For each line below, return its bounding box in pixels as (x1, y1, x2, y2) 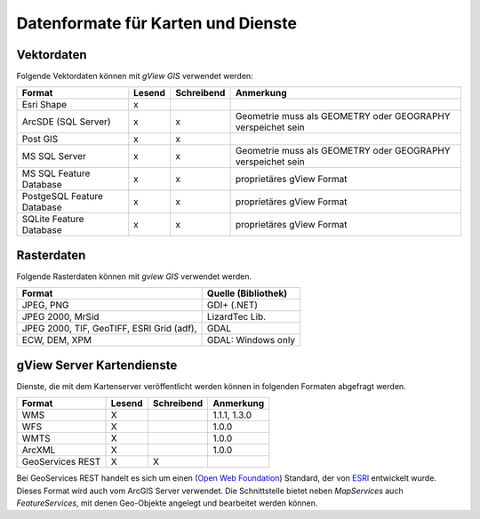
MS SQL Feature (21, 167, 91, 180)
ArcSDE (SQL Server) (21, 116, 111, 128)
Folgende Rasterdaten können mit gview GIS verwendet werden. (16, 271, 252, 282)
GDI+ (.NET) (206, 299, 258, 311)
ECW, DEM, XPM (21, 334, 92, 347)
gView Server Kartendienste (16, 357, 178, 372)
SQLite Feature (21, 213, 84, 226)
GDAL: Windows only (206, 334, 296, 347)
